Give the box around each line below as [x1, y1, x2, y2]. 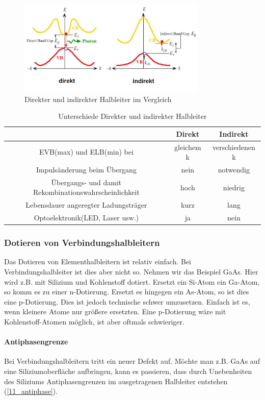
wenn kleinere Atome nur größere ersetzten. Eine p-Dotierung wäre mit [4, 306, 226, 317]
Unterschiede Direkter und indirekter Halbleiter [58, 111, 207, 121]
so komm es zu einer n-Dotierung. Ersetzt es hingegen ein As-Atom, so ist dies [4, 286, 249, 297]
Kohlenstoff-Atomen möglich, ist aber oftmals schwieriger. [4, 316, 184, 327]
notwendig [218, 164, 250, 174]
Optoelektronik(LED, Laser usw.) [34, 212, 139, 223]
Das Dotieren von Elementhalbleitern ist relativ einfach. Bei [4, 256, 191, 267]
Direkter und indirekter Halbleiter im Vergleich [24, 93, 172, 104]
